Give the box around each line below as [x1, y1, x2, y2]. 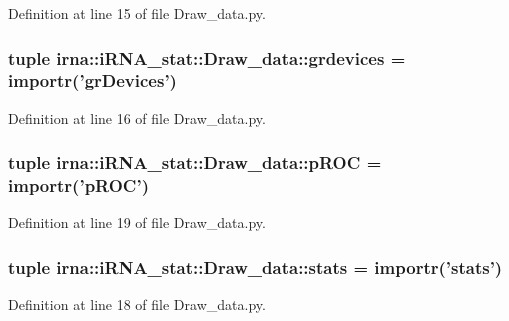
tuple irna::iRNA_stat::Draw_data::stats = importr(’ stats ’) [8, 254, 503, 279]
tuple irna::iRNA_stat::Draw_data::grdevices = [8, 45, 406, 70]
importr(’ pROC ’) [8, 173, 149, 198]
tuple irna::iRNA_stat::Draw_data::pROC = [8, 150, 382, 175]
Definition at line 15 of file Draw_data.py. [8, 3, 266, 23]
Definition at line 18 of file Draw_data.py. [8, 294, 266, 315]
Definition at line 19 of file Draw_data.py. [8, 212, 266, 233]
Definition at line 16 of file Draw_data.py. [8, 107, 266, 128]
